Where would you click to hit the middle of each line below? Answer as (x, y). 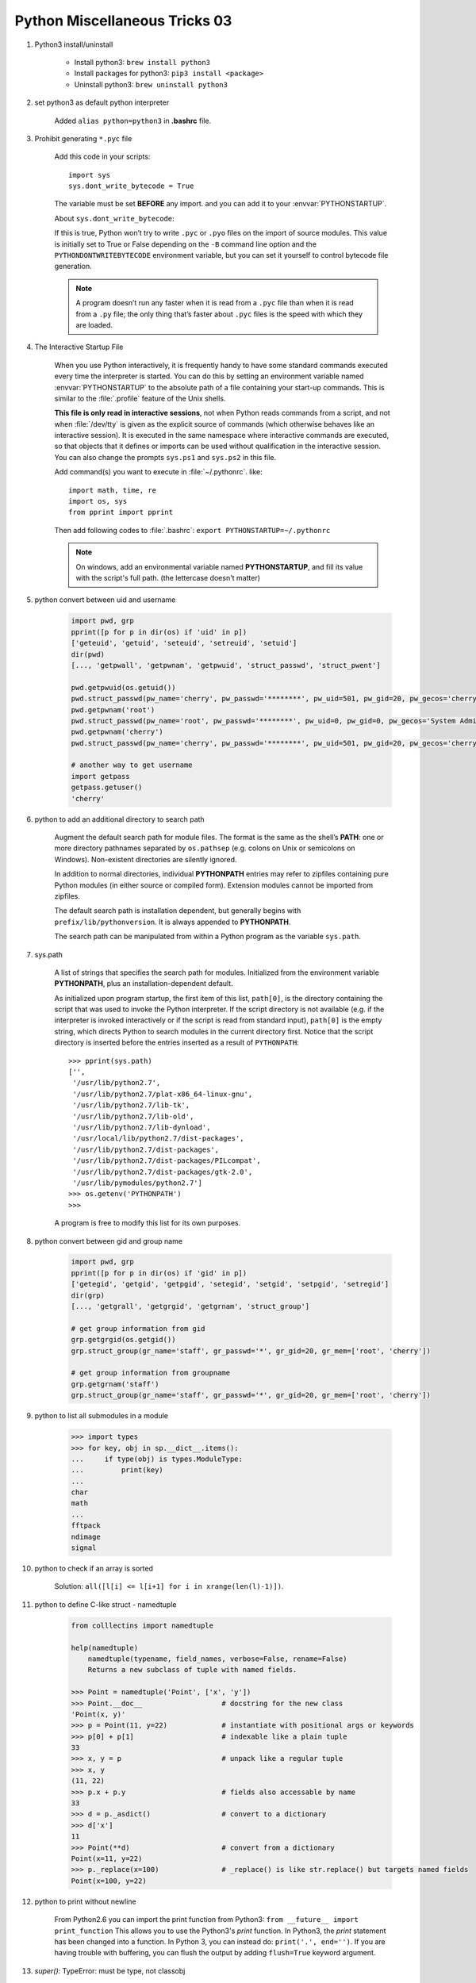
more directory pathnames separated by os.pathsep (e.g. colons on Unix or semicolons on (205, 848)
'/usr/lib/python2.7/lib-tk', (131, 1105)
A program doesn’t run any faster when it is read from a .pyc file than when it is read (215, 303)
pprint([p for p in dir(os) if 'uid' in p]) (159, 632)
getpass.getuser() (107, 788)
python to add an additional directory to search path (120, 819)
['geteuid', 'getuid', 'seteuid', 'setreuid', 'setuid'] (184, 643)
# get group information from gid (138, 1328)
